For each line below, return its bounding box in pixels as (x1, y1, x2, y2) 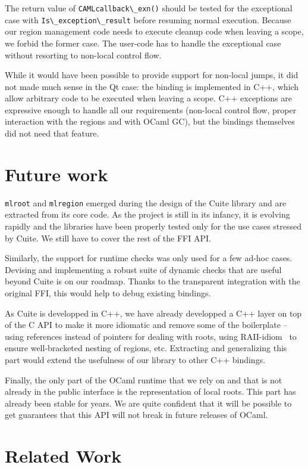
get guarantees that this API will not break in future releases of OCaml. (5, 408, 268, 421)
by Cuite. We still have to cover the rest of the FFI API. (5, 231, 211, 244)
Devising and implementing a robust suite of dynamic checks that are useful (5, 263, 282, 275)
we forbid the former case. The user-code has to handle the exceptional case (5, 36, 281, 49)
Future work (5, 162, 108, 186)
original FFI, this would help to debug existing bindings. (5, 287, 211, 299)
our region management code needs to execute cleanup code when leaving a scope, (5, 25, 304, 38)
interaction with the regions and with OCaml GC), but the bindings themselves (5, 115, 295, 128)
